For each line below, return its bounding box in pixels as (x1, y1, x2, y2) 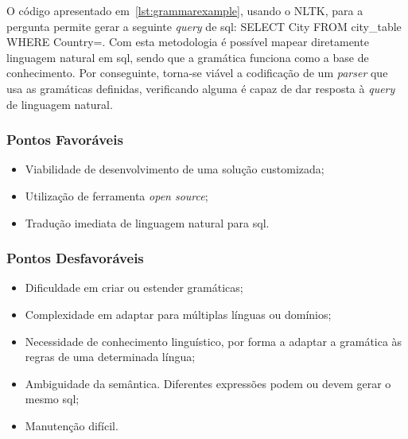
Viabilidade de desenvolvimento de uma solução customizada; (25, 161, 324, 177)
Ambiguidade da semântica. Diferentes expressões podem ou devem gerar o (25, 375, 391, 391)
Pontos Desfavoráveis (6, 248, 144, 268)
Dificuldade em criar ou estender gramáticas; (25, 279, 243, 296)
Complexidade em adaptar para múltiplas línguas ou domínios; (25, 305, 332, 322)
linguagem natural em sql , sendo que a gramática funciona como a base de (6, 49, 369, 65)
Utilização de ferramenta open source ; (25, 187, 208, 204)
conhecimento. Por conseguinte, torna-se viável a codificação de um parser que (6, 64, 388, 81)
